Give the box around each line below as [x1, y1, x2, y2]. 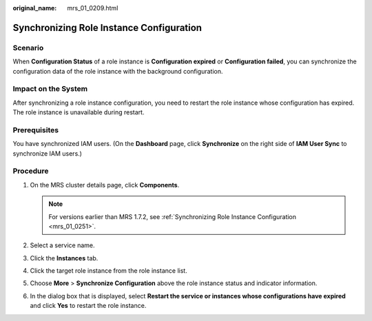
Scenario [12, 43, 44, 52]
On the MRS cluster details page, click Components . [30, 180, 180, 189]
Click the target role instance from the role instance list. [30, 267, 187, 275]
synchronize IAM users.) [12, 149, 83, 158]
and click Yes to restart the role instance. [30, 302, 147, 310]
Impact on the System [12, 84, 88, 94]
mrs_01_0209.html [67, 4, 118, 12]
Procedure [12, 166, 49, 176]
